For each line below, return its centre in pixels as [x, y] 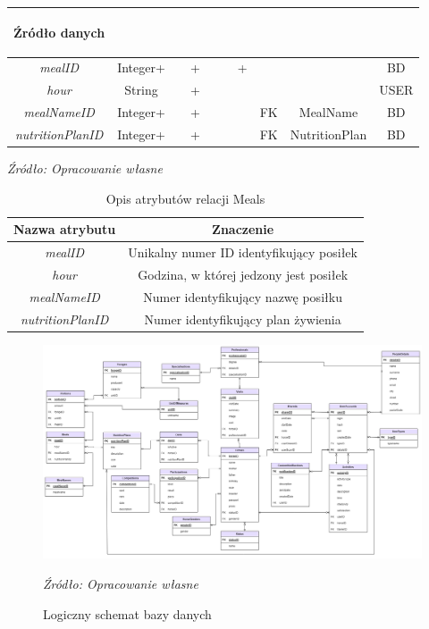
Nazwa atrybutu [65, 229]
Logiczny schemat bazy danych [127, 613]
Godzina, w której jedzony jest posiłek [243, 274]
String [141, 90]
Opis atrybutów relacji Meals [185, 198]
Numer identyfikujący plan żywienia [243, 319]
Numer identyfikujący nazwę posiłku [243, 296]
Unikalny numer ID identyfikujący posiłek [243, 252]
